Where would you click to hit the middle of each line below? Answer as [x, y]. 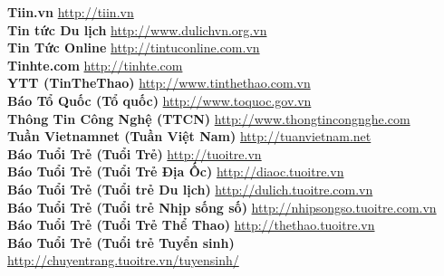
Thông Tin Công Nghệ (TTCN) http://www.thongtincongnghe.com [209, 118]
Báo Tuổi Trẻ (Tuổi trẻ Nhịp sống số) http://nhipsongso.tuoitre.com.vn [222, 207]
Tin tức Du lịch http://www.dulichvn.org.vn [137, 29]
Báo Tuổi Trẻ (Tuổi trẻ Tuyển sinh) [121, 242]
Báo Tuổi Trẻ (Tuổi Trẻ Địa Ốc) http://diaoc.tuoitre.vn [176, 171]
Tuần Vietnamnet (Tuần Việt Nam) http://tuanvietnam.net [189, 136]
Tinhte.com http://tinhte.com [95, 65]
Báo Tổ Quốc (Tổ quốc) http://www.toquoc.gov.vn [159, 100]
